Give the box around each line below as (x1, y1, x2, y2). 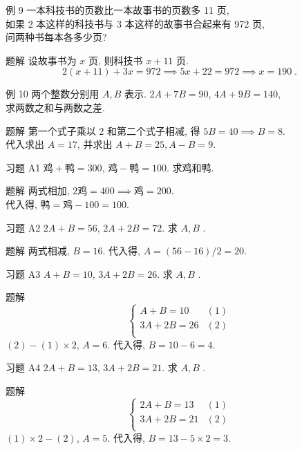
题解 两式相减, (6, 243, 70, 258)
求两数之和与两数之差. (6, 100, 105, 114)
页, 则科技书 (88, 53, 143, 67)
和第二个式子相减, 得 (106, 123, 200, 138)
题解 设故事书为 (6, 53, 77, 67)
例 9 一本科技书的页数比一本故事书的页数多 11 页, (6, 3, 229, 17)
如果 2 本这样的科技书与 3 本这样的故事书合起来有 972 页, (6, 16, 265, 30)
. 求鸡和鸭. (166, 160, 214, 174)
